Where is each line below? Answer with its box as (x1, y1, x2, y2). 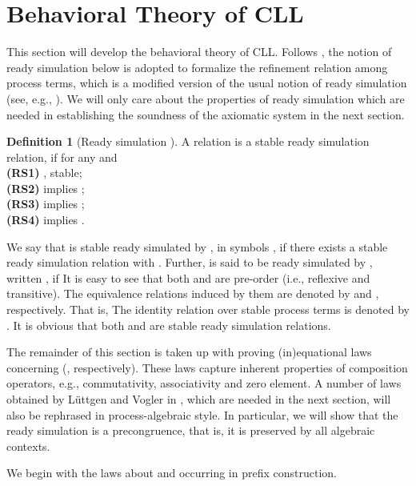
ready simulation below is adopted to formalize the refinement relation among (6, 58, 388, 75)
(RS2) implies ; (6, 179, 85, 196)
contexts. (6, 437, 50, 454)
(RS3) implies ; (6, 195, 85, 212)
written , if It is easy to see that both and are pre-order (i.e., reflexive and (6, 269, 370, 286)
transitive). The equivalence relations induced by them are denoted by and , (6, 285, 379, 302)
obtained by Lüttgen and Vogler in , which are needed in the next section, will (6, 391, 391, 407)
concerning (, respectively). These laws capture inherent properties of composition (6, 359, 408, 376)
